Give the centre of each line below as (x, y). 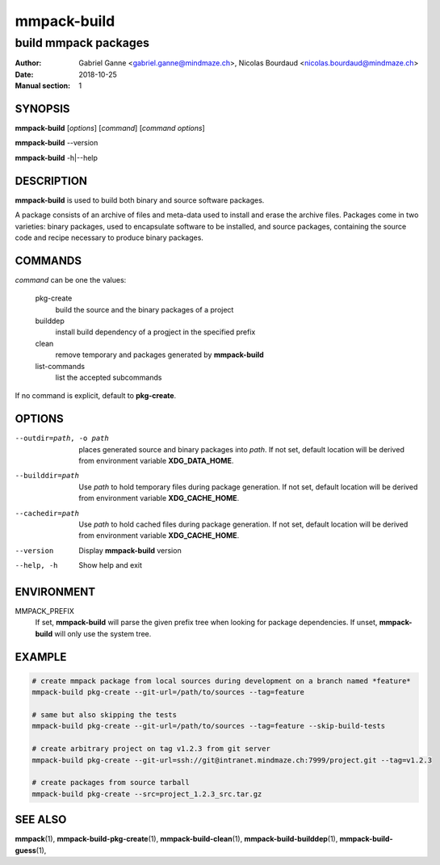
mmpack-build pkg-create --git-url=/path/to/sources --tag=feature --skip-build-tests (209, 726)
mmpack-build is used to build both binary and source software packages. (140, 200)
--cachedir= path (47, 513)
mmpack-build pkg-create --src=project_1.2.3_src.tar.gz (147, 794)
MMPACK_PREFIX (44, 611)
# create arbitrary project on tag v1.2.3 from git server (151, 749)
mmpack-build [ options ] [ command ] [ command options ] (110, 128)
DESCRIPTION (51, 181)
